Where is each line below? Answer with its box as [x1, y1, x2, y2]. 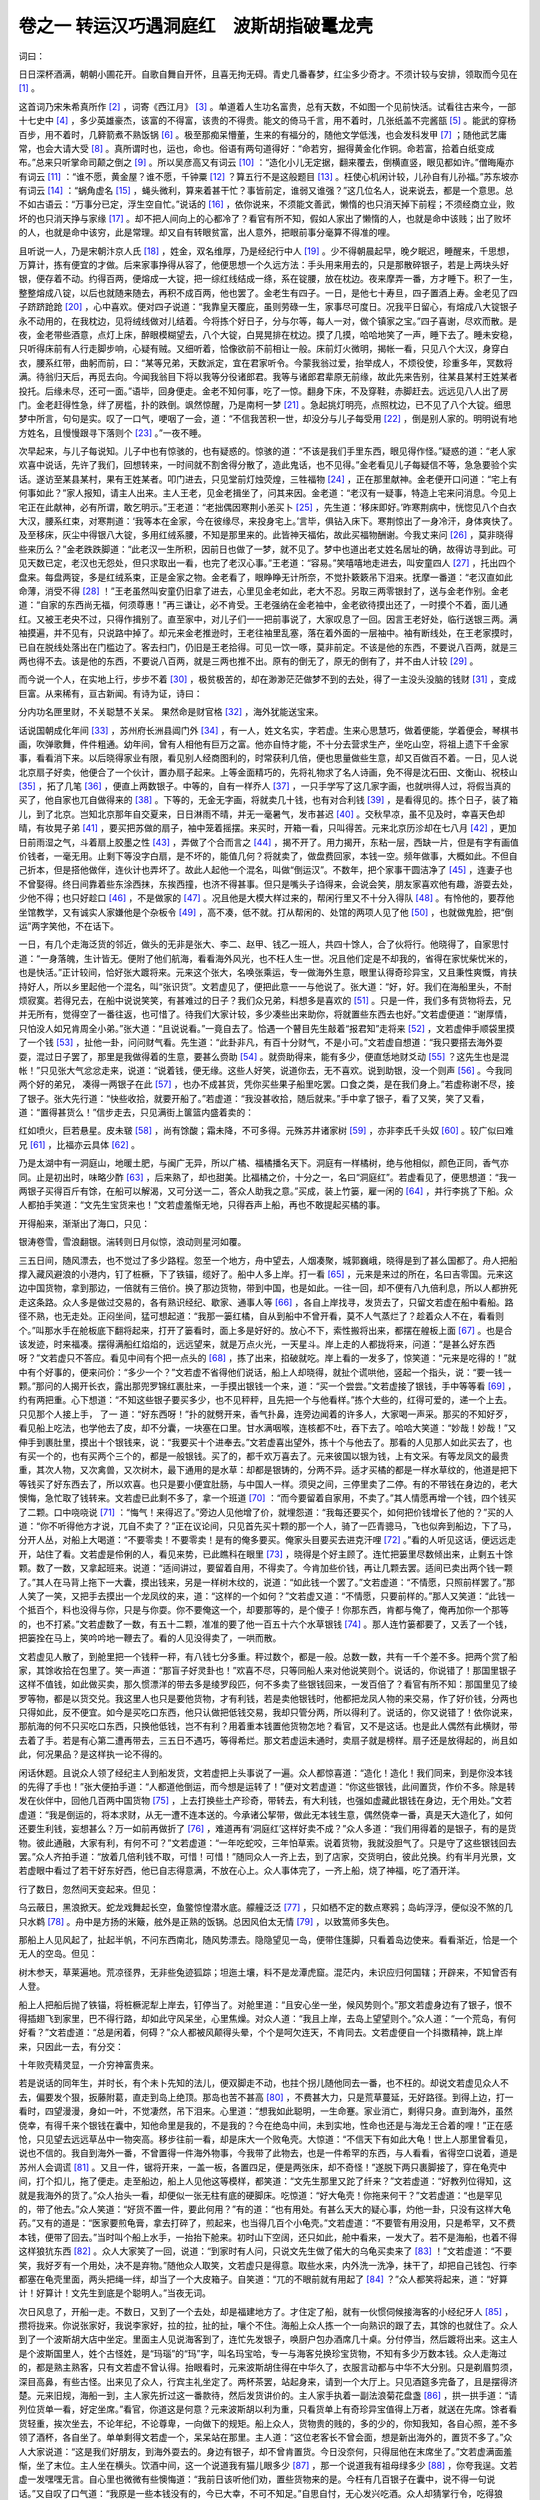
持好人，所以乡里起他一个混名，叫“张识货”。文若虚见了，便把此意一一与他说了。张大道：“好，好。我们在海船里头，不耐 [18, 980, 512, 992]
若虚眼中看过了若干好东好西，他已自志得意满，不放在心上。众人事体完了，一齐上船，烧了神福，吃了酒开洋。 [18, 1865, 465, 1877]
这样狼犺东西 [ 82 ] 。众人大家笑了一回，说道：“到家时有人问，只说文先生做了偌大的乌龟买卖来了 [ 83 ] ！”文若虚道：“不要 [18, 2245, 513, 2257]
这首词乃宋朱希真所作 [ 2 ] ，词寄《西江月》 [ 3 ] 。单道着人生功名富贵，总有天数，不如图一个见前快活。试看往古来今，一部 [18, 100, 517, 112]
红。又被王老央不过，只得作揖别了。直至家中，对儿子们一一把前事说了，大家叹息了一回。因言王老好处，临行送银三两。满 [18, 613, 518, 625]
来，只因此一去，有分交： [18, 2040, 124, 2052]
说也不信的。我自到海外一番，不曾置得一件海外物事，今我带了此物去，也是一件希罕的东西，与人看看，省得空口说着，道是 [18, 2147, 518, 2159]
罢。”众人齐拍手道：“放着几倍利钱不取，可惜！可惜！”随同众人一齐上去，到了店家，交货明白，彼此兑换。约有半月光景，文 [18, 1850, 517, 1862]
